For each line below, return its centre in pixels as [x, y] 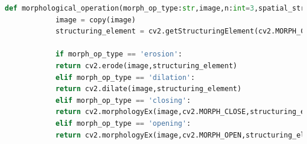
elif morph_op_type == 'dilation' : [125, 77]
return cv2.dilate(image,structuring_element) [148, 89]
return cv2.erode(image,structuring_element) [146, 66]
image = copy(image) [95, 20]
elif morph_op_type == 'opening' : [123, 123]
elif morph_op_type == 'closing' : [123, 100]
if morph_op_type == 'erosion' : [119, 54]
